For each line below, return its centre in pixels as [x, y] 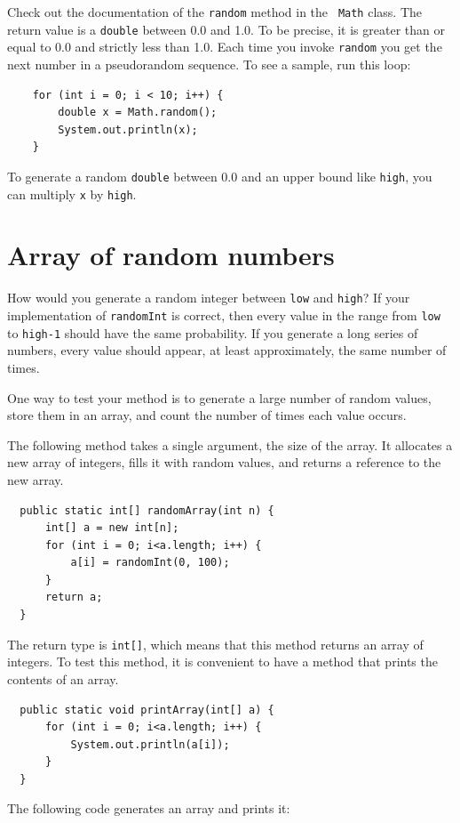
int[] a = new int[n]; [112, 528]
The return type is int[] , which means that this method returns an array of [215, 644]
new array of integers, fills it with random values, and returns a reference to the [224, 462]
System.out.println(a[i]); [150, 744]
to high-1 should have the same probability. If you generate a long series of [213, 332]
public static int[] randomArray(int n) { [147, 510]
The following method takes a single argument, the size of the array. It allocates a [230, 444]
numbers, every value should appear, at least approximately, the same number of [227, 350]
